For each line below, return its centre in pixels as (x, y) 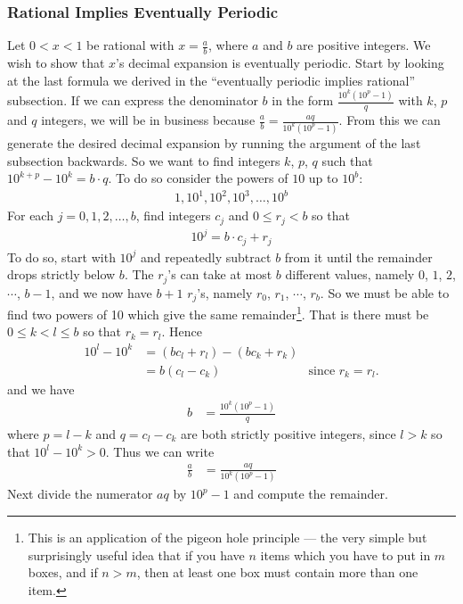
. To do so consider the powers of (198, 178)
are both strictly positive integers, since (288, 433)
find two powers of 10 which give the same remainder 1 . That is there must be (218, 313)
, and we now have (102, 292)
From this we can (394, 120)
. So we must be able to (385, 292)
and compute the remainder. (311, 494)
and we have (41, 389)
